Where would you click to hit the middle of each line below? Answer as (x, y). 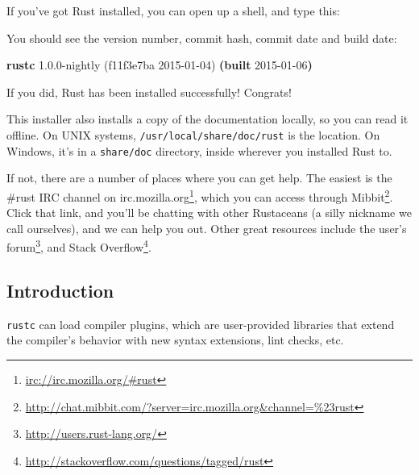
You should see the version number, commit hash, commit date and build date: (202, 37)
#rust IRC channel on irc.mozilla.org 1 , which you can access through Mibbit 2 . (200, 195)
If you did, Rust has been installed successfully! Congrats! (149, 92)
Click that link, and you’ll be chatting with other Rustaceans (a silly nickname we (209, 212)
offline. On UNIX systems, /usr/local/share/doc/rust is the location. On (193, 134)
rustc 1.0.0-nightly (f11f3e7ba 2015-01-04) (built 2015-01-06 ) (160, 65)
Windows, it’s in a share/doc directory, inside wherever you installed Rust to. (199, 150)
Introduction (60, 290)
